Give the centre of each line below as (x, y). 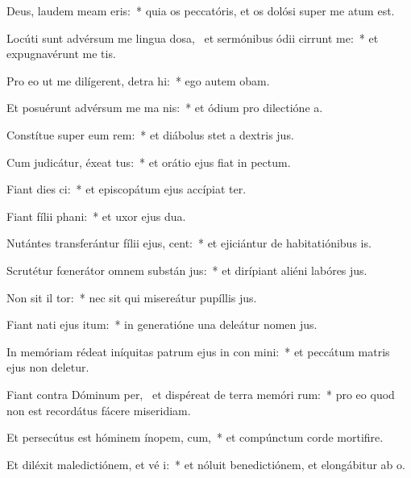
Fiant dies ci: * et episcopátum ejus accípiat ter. (127, 189)
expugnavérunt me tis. (61, 54)
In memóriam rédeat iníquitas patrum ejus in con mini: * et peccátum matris (198, 351)
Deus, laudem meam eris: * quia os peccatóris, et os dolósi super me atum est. (201, 10)
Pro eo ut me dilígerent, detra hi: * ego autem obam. (138, 80)
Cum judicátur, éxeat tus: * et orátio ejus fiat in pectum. (149, 162)
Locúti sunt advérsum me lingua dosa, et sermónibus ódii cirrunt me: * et (193, 37)
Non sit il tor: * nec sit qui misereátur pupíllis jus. (132, 297)
